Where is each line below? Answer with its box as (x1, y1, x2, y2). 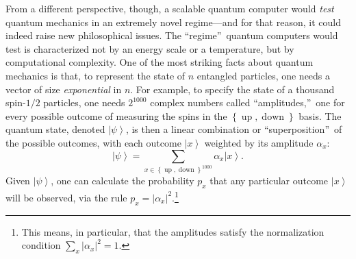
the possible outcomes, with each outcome (5, 135, 181, 149)
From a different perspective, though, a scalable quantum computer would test (5, 1, 334, 15)
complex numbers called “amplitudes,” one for (150, 95, 345, 110)
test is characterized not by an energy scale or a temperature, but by (5, 41, 294, 56)
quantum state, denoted (5, 122, 105, 136)
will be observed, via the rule (5, 190, 127, 204)
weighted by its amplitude (204, 135, 314, 149)
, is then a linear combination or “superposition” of (125, 122, 342, 136)
